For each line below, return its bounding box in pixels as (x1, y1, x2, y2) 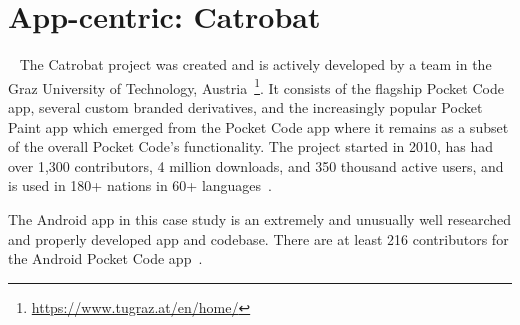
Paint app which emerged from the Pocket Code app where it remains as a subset (8, 116, 509, 137)
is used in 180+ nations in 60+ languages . (8, 175, 272, 196)
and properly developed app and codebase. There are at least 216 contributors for (8, 228, 509, 249)
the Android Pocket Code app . (8, 248, 203, 269)
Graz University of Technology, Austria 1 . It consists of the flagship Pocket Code (8, 74, 504, 98)
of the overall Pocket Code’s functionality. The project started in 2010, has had (8, 136, 494, 157)
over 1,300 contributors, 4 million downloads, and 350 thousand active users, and (8, 155, 504, 176)
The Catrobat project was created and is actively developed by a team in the (19, 54, 492, 75)
